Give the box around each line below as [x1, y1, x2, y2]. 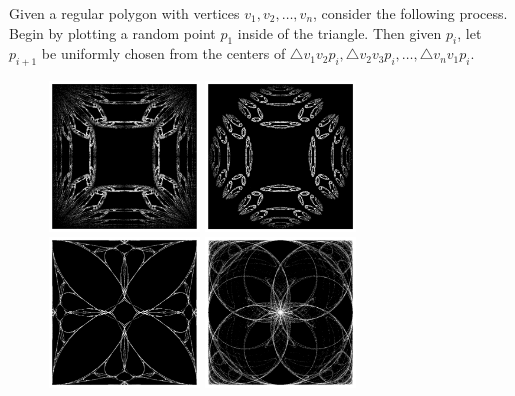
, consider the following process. [313, 3, 508, 23]
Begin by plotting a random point [9, 22, 216, 43]
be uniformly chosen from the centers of [41, 43, 286, 64]
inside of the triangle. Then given [237, 22, 442, 43]
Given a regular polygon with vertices [9, 3, 240, 23]
